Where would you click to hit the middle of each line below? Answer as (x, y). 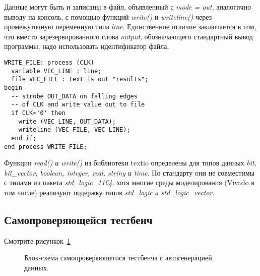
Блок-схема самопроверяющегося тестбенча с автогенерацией (118, 258)
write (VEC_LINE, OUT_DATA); (67, 121)
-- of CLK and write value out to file (78, 105)
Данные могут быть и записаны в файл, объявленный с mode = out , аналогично (127, 7)
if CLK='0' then (38, 113)
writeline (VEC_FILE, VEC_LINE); (74, 130)
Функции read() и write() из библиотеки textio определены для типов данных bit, (130, 163)
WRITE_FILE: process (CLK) (49, 62)
